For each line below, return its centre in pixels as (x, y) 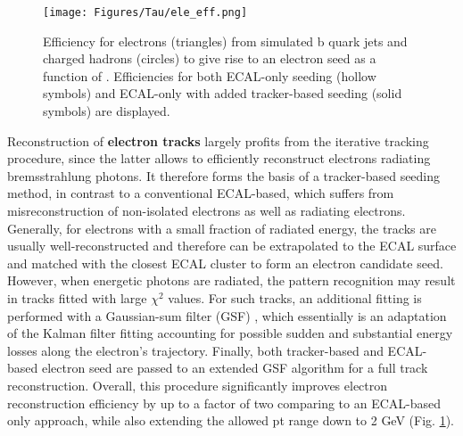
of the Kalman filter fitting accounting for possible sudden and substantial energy (230, 333)
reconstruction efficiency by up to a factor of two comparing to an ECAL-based (224, 403)
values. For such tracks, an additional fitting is (295, 297)
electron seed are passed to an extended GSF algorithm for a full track (235, 368)
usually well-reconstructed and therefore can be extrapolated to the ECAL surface (232, 246)
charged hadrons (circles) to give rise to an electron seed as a (210, 58)
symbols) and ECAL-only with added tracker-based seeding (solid (223, 93)
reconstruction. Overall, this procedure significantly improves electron (198, 385)
